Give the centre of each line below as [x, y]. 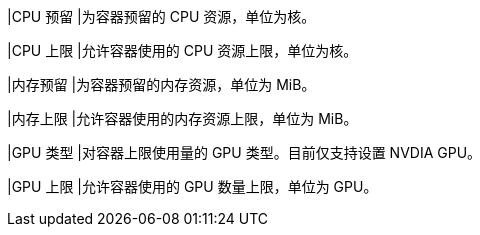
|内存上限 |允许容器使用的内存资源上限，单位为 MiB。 [182, 118]
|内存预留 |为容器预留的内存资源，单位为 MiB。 [161, 84]
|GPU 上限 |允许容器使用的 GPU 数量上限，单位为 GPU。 [192, 186]
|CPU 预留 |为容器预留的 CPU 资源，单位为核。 [161, 16]
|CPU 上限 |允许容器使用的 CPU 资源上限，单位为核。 [182, 50]
